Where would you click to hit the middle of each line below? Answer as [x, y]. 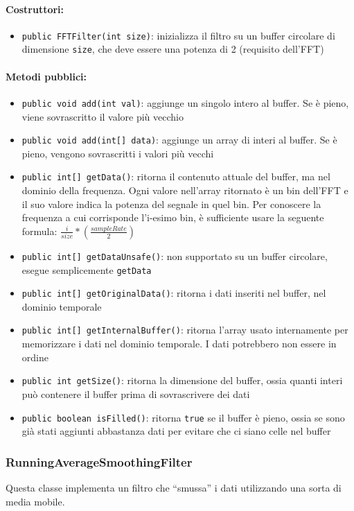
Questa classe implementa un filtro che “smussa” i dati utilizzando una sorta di [174, 487]
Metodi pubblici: [46, 76]
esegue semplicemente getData [87, 269]
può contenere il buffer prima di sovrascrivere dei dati [136, 393]
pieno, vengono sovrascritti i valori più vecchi [118, 153]
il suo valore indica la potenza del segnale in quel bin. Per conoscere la [171, 203]
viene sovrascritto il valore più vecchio [103, 116]
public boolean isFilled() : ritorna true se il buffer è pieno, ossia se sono [183, 417]
